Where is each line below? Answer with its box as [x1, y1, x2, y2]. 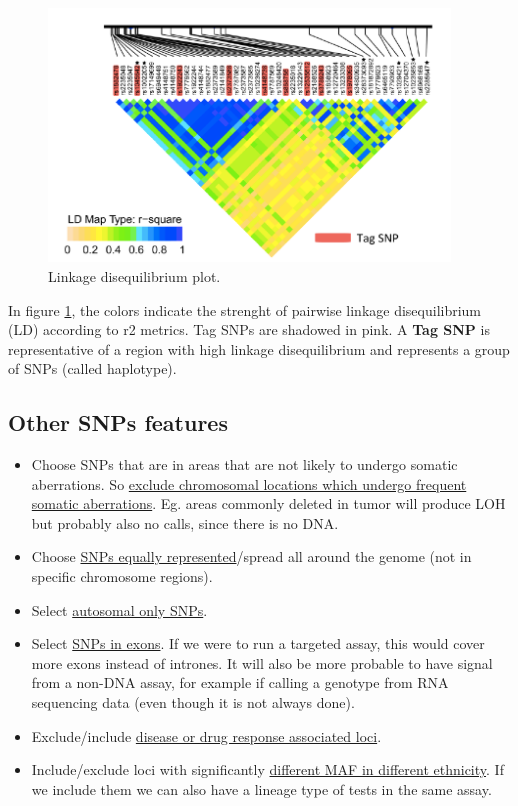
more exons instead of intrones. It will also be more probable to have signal [31, 652, 493, 673]
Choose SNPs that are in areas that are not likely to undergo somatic [31, 454, 458, 475]
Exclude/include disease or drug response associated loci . [31, 725, 382, 746]
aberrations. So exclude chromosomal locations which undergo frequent [31, 473, 467, 494]
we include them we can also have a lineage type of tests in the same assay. [31, 778, 492, 799]
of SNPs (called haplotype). [8, 358, 177, 379]
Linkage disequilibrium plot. [48, 265, 221, 286]
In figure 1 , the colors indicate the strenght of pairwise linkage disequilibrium [8, 299, 482, 320]
